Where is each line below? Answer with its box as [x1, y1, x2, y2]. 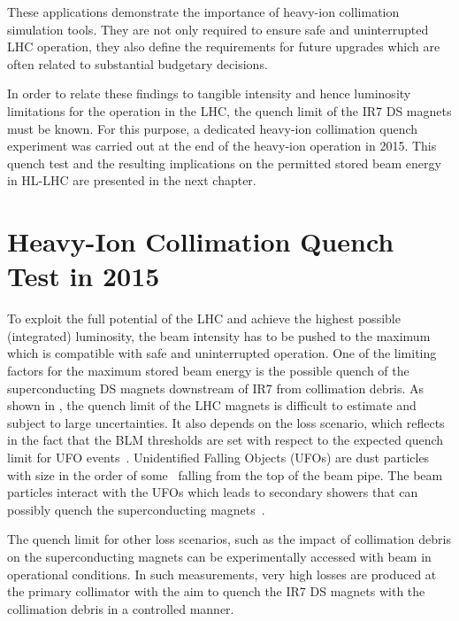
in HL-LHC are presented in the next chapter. [7, 171, 256, 190]
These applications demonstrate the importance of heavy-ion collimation [7, 3, 400, 20]
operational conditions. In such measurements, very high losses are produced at [7, 564, 437, 583]
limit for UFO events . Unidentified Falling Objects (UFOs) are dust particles [7, 448, 430, 466]
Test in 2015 [7, 258, 160, 294]
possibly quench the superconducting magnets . [7, 500, 265, 518]
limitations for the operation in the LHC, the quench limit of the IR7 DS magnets [7, 101, 452, 120]
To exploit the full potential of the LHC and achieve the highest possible [7, 309, 401, 328]
